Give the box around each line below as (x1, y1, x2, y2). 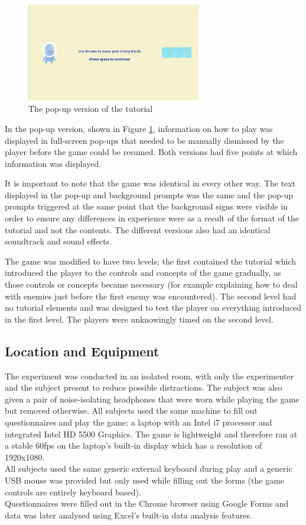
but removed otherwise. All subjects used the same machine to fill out (5, 404, 258, 417)
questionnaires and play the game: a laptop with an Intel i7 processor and (5, 416, 272, 428)
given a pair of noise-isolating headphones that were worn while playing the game (5, 392, 300, 405)
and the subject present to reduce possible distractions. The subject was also (5, 381, 282, 394)
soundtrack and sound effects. (5, 235, 112, 247)
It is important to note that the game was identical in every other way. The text (5, 177, 296, 189)
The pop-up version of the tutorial (28, 102, 153, 115)
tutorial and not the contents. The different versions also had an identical (5, 223, 271, 236)
